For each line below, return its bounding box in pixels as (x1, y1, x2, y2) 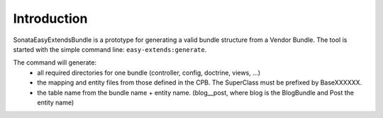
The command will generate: (13, 58, 97, 67)
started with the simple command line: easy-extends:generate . (13, 45, 207, 53)
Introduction (13, 11, 88, 26)
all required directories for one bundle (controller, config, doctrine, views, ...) (37, 68, 261, 77)
